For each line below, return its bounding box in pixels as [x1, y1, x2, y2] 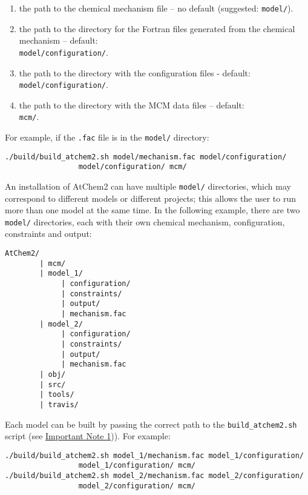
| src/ [39, 380, 66, 389]
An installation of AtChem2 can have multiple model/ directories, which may [5, 179, 291, 192]
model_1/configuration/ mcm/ [78, 461, 195, 470]
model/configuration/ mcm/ [78, 162, 187, 171]
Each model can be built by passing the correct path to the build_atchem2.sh [5, 417, 297, 430]
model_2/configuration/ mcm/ [78, 481, 195, 490]
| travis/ [39, 400, 79, 409]
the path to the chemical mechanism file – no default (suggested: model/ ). [19, 2, 293, 14]
